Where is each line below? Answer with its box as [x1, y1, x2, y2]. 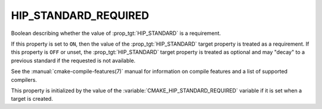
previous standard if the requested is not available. [11, 57, 136, 64]
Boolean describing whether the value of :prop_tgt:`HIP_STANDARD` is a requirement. [11, 30, 221, 37]
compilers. [11, 76, 37, 83]
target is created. [11, 95, 53, 102]
